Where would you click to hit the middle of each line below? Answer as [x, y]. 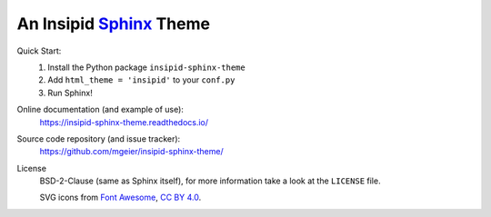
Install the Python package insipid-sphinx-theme [146, 67]
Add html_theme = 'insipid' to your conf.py [141, 80]
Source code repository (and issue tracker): [99, 138]
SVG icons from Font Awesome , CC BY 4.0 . [120, 197]
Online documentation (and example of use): [100, 110]
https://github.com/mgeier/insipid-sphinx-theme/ [131, 152]
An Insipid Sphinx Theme [114, 24]
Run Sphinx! [70, 93]
